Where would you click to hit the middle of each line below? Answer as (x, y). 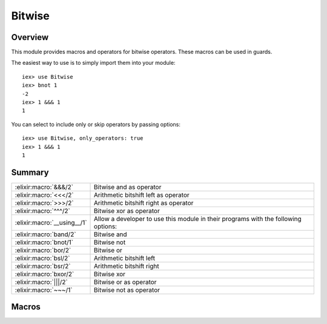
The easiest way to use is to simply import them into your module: (93, 63)
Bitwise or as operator (125, 282)
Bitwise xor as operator (127, 211)
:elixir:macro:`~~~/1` (44, 289)
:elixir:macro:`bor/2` (43, 250)
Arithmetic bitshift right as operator (144, 203)
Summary (30, 172)
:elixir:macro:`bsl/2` (42, 258)
